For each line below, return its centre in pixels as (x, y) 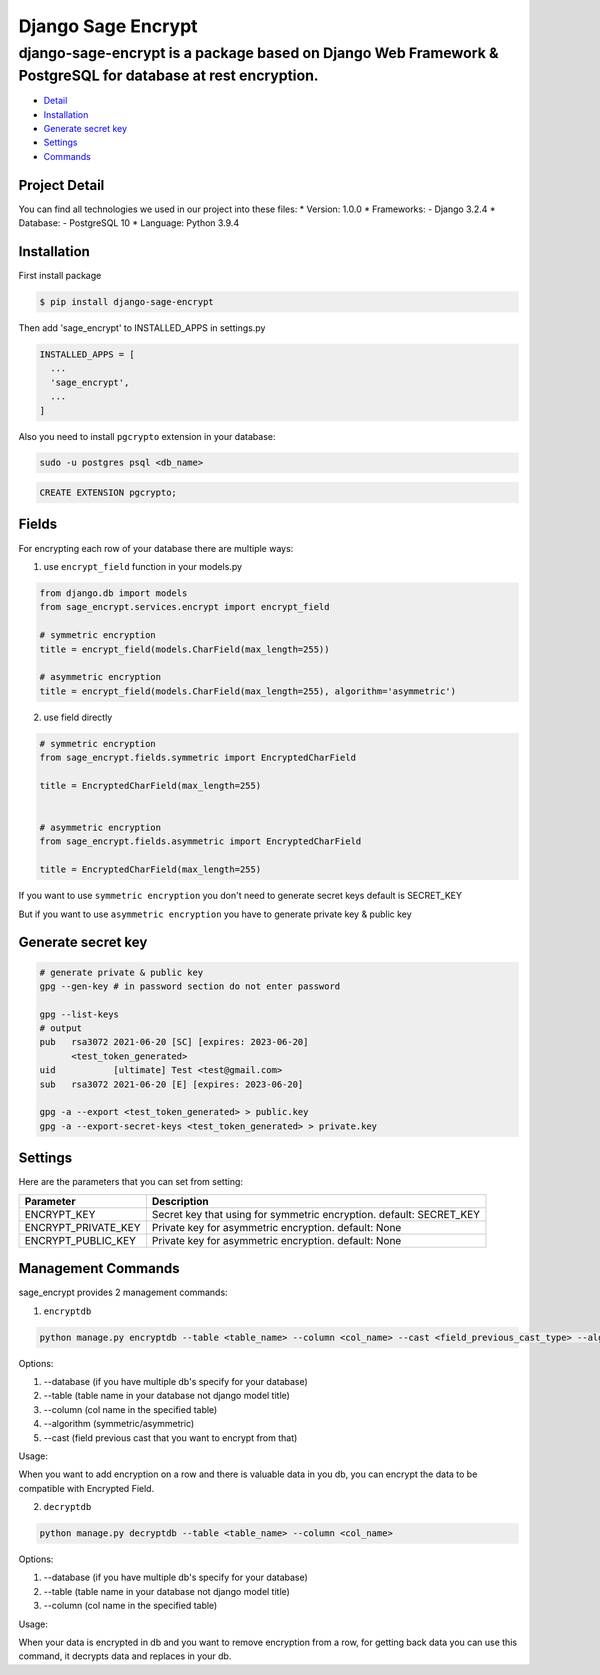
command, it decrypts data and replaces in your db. (125, 1656)
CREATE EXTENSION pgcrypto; (108, 493)
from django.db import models (113, 593)
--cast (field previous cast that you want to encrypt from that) (170, 1437)
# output (61, 1028)
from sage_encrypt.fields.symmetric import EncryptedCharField (198, 758)
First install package (60, 275)
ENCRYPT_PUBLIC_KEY (80, 1240)
